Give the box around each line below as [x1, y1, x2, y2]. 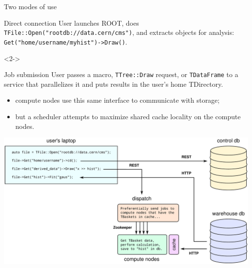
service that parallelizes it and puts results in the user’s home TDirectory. [4, 79, 223, 89]
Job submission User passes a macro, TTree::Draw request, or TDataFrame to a [4, 69, 238, 79]
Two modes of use [4, 1, 57, 11]
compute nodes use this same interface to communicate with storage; [15, 95, 220, 105]
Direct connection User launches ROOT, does [4, 17, 139, 28]
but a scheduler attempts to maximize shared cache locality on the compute [15, 111, 241, 121]
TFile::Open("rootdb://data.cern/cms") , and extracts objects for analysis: [4, 27, 234, 37]
